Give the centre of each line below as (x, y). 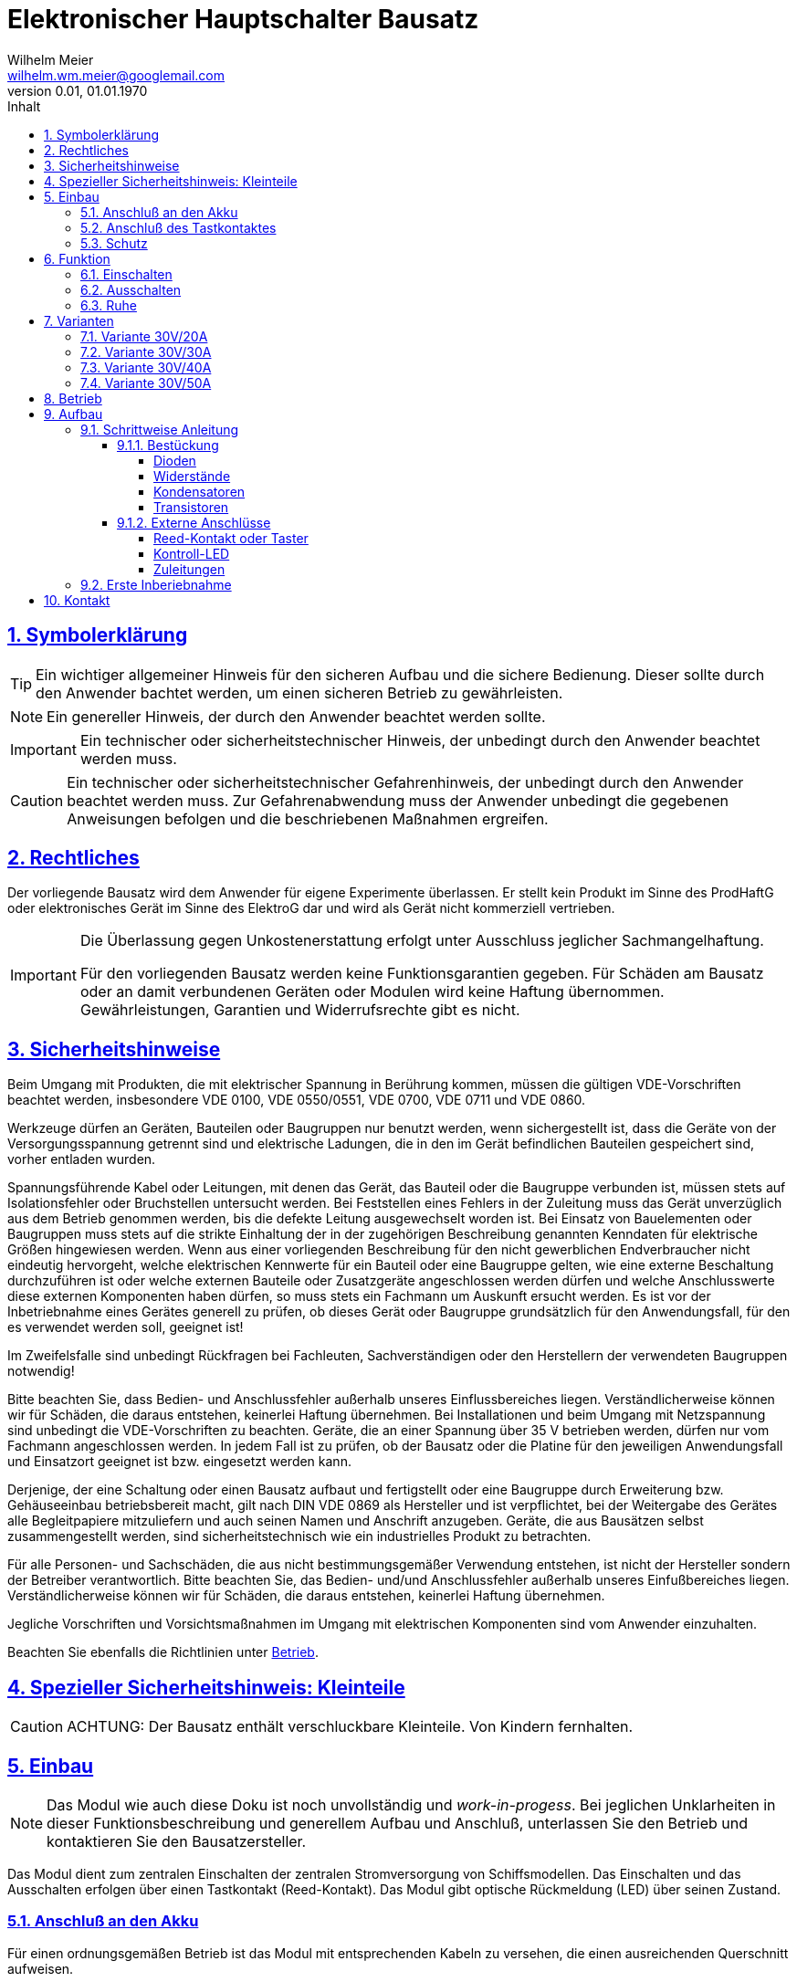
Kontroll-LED (192, 553)
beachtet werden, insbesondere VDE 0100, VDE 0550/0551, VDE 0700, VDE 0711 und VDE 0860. (297, 1100)
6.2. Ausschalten (131, 289)
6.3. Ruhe (109, 305)
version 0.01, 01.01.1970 (78, 90)
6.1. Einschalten (126, 274)
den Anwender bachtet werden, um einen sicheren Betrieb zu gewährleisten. (299, 692)
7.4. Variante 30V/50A (146, 383)
